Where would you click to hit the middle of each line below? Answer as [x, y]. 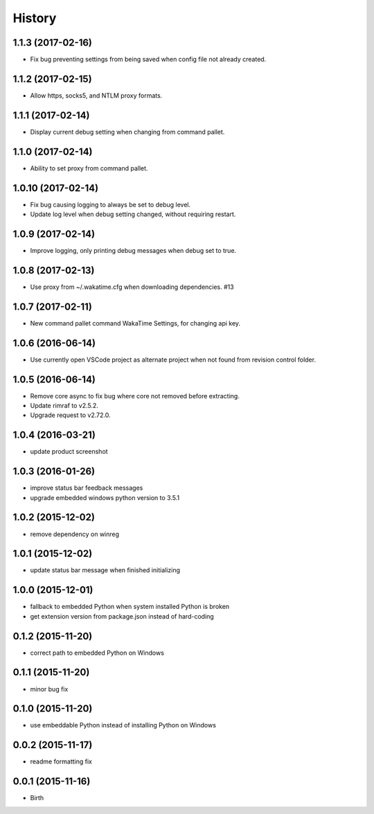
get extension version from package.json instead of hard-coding [122, 616]
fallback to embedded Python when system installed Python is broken [130, 607]
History [35, 18]
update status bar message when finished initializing [105, 570]
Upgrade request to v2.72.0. [70, 415]
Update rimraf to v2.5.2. [64, 406]
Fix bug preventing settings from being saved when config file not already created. [148, 60]
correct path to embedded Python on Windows [97, 653]
